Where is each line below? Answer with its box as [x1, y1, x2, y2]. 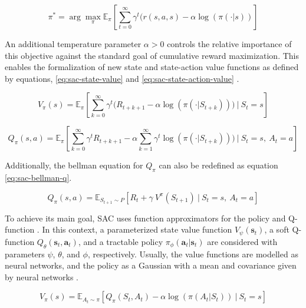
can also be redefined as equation [159, 159, 278, 171]
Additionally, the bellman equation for [5, 159, 143, 171]
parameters [5, 247, 45, 260]
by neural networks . [5, 270, 79, 283]
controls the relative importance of [167, 38, 292, 49]
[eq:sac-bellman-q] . [5, 171, 72, 184]
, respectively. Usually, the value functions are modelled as [87, 247, 298, 260]
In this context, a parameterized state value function [42, 223, 232, 236]
